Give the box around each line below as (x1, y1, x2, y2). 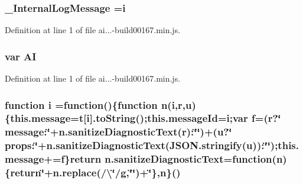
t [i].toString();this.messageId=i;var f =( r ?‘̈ (79, 111, 281, 125)
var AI (5, 49, 37, 63)
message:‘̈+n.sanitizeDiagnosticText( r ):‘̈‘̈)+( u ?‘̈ (5, 124, 232, 139)
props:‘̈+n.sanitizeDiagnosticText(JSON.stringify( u (5, 138, 253, 153)
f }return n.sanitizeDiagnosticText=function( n (61, 151, 283, 166)
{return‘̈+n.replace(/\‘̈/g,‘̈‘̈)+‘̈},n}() (5, 165, 181, 180)
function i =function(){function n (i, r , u (5, 97, 192, 112)
